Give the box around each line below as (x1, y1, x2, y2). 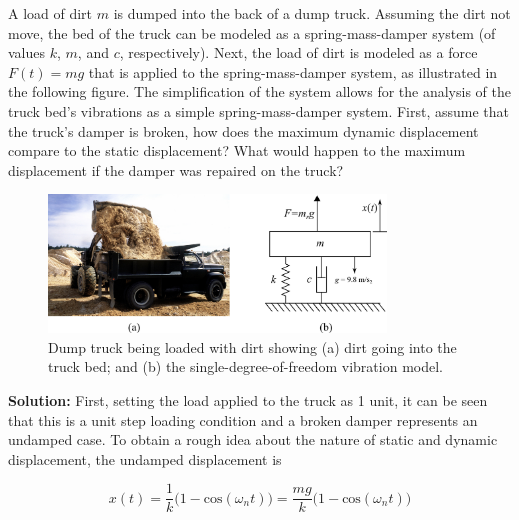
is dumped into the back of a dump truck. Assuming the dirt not (113, 3, 511, 23)
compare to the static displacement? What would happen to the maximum (8, 140, 466, 161)
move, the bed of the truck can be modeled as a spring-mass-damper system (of (8, 22, 496, 43)
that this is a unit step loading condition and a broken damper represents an (8, 409, 478, 430)
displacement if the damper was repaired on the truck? (8, 159, 344, 180)
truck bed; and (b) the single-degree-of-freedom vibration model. (48, 356, 443, 377)
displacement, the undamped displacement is (8, 448, 282, 469)
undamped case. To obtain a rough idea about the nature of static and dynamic (8, 429, 498, 450)
